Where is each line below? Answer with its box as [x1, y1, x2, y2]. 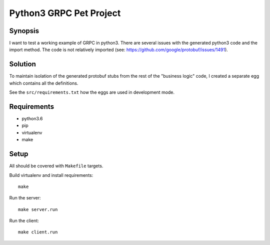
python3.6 [21, 116, 43, 122]
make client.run [18, 229, 58, 235]
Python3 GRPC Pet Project [9, 8, 121, 19]
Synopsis [9, 27, 39, 35]
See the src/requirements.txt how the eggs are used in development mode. [9, 89, 175, 95]
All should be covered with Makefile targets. [9, 163, 103, 169]
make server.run [18, 206, 58, 212]
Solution [9, 60, 36, 69]
